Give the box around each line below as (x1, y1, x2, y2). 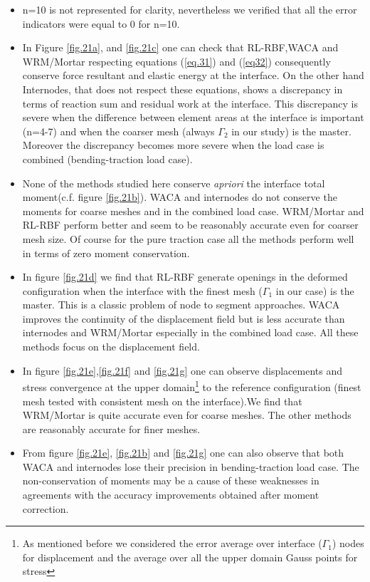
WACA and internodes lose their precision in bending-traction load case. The (22, 459, 359, 474)
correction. (22, 501, 69, 516)
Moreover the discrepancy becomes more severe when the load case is (22, 137, 324, 152)
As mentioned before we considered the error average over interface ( (22, 536, 322, 551)
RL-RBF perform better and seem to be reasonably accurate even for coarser (22, 217, 359, 232)
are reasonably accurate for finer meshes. (22, 421, 201, 436)
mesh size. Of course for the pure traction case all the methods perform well (22, 231, 354, 246)
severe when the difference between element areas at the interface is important (22, 110, 364, 125)
